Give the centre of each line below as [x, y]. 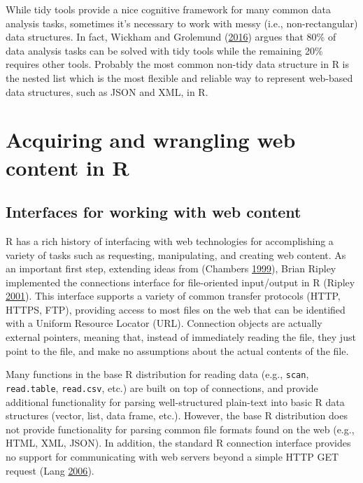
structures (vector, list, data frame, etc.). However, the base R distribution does [177, 415]
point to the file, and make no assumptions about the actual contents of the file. [177, 350]
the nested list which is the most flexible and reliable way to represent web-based [179, 77]
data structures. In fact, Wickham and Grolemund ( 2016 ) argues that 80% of [171, 37]
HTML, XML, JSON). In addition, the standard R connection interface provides [178, 443]
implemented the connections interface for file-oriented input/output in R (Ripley [180, 282]
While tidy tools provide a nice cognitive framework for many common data [168, 9]
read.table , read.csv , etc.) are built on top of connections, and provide [162, 387]
